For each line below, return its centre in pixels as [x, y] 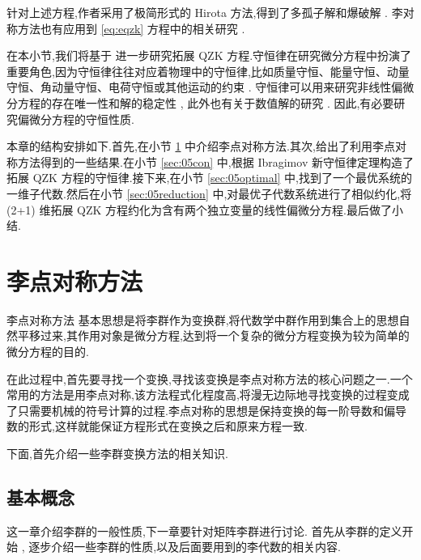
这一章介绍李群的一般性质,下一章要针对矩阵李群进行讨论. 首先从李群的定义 [204, 530]
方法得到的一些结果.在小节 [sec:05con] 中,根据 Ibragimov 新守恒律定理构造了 [215, 161]
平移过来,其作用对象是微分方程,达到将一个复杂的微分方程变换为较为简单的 [213, 335]
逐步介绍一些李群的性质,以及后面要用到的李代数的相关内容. [185, 547]
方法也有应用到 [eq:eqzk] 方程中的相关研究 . [131, 28]
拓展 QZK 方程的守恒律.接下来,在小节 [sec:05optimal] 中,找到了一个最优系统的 [209, 178]
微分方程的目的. [48, 352]
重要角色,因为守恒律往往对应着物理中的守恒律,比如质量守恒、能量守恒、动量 [208, 71]
